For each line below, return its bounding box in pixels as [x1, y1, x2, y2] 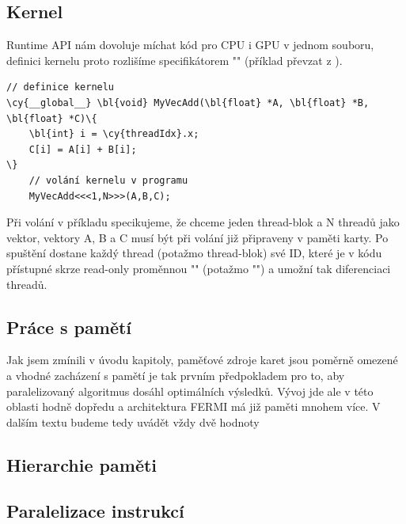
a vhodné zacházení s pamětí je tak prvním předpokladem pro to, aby [6, 366, 345, 383]
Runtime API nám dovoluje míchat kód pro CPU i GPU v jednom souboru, [6, 36, 374, 53]
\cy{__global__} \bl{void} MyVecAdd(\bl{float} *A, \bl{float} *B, [6, 97, 370, 108]
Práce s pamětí [6, 314, 132, 339]
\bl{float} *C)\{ [6, 112, 97, 124]
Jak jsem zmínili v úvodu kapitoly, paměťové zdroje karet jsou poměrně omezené [6, 351, 398, 368]
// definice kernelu [6, 82, 115, 93]
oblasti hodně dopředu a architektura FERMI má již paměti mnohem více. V [6, 398, 381, 415]
